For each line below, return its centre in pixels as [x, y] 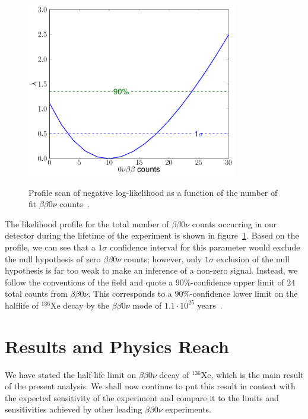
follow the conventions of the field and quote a [89, 282]
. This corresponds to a [130, 293]
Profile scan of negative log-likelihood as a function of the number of [153, 192]
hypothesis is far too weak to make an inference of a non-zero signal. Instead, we [151, 270]
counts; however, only [163, 258]
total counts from [36, 293]
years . [210, 305]
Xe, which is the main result [252, 374]
